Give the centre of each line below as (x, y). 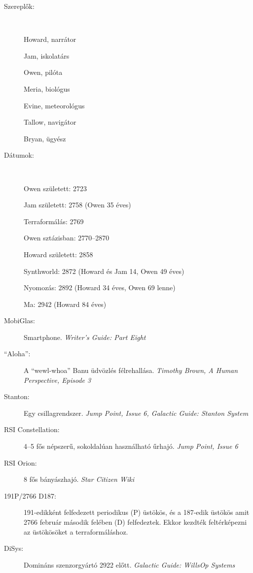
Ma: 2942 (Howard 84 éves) (65, 304)
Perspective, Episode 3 (57, 380)
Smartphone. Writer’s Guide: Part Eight (85, 337)
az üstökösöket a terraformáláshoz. (76, 531)
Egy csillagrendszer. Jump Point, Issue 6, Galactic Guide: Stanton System (136, 413)
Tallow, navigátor (50, 122)
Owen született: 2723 (55, 188)
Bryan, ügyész (45, 138)
